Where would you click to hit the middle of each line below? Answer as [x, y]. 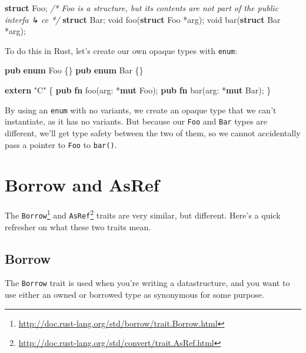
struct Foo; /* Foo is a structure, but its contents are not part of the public [142, 8]
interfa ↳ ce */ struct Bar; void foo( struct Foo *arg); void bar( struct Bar [143, 19]
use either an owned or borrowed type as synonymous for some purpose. [134, 295]
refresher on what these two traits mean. [78, 226]
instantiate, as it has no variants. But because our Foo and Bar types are [136, 121]
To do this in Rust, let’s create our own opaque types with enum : [121, 50]
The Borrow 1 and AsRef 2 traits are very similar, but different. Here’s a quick [143, 214]
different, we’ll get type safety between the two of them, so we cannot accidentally [153, 132]
